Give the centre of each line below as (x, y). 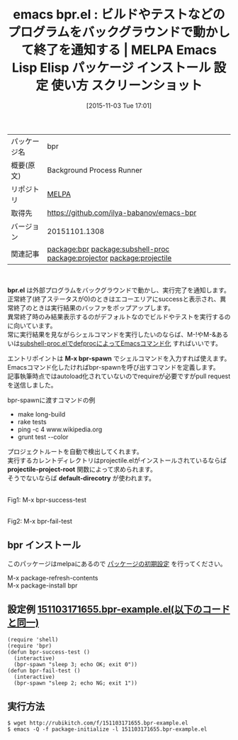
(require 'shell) (33, 639)
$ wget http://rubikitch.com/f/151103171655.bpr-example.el (98, 723)
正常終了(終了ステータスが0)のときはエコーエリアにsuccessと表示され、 (114, 299)
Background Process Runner (95, 170)
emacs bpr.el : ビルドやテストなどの (119, 15)
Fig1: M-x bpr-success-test (47, 499)
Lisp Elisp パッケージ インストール (111, 68)
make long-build (41, 414)
